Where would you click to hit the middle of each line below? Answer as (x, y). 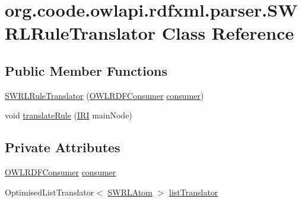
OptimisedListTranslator (50, 192)
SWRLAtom (130, 192)
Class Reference (228, 33)
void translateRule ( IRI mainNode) (69, 115)
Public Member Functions (86, 70)
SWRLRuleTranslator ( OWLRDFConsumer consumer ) (104, 95)
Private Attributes (63, 147)
